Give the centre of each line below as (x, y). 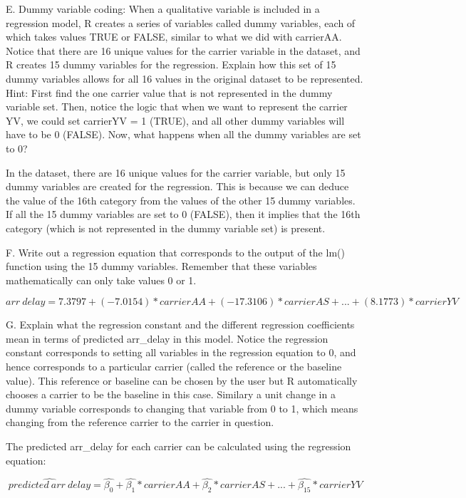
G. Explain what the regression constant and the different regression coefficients (180, 325)
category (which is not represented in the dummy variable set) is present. (166, 228)
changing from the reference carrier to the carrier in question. (140, 422)
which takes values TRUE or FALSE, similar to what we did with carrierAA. (174, 37)
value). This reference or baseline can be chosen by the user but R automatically (182, 380)
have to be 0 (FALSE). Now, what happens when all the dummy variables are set (183, 134)
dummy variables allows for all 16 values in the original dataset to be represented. (185, 78)
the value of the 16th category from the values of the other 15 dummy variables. (181, 200)
